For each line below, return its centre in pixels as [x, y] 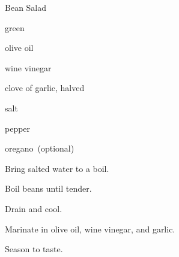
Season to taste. [34, 249]
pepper [18, 128]
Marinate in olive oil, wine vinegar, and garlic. [90, 229]
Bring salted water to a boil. [57, 168]
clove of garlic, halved [45, 88]
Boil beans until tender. [48, 188]
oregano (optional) [40, 148]
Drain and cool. [34, 208]
